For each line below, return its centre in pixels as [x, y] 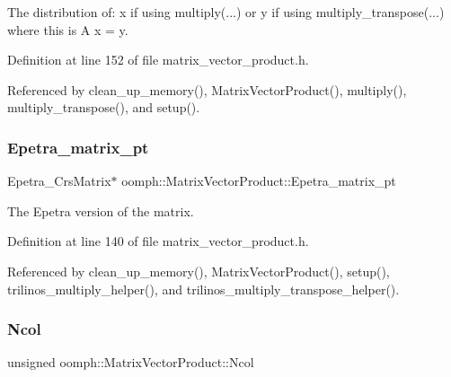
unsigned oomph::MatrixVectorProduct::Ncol [131, 362]
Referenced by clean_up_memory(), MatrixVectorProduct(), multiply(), [207, 89]
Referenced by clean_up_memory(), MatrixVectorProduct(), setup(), [199, 271]
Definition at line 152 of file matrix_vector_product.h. [158, 60]
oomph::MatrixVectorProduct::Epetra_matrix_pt [259, 181]
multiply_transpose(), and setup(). [104, 107]
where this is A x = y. [68, 29]
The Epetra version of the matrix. [101, 210]
